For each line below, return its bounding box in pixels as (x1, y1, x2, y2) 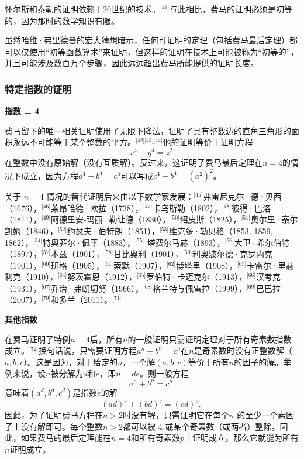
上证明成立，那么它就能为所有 (184, 431, 299, 444)
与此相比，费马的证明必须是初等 (170, 3, 293, 15)
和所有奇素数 (131, 431, 181, 444)
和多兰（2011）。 (51, 293, 113, 306)
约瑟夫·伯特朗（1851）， (67, 224, 160, 237)
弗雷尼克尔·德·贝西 (203, 190, 282, 203)
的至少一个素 (237, 409, 286, 421)
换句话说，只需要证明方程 (39, 344, 137, 357)
